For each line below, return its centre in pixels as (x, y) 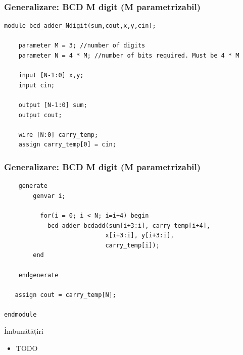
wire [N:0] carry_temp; (58, 135)
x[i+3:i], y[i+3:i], (140, 236)
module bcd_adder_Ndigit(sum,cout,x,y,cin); (80, 26)
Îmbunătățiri (24, 331)
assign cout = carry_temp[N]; (65, 295)
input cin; (37, 85)
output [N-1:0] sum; (53, 105)
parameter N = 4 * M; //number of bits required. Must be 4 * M (129, 56)
